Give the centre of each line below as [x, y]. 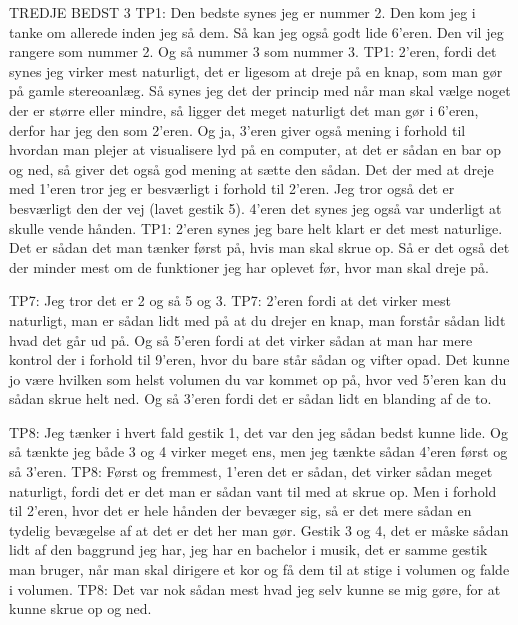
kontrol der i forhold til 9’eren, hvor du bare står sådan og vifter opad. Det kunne [259, 359]
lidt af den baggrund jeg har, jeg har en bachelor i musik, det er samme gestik [248, 549]
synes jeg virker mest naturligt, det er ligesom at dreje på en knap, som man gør [256, 70]
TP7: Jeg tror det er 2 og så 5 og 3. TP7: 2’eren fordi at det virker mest [230, 300]
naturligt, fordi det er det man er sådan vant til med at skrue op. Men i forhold [253, 490]
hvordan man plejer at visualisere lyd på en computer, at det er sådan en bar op [255, 149]
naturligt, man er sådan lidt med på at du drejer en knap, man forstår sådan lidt [257, 319]
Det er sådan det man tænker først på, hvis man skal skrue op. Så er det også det [259, 247]
